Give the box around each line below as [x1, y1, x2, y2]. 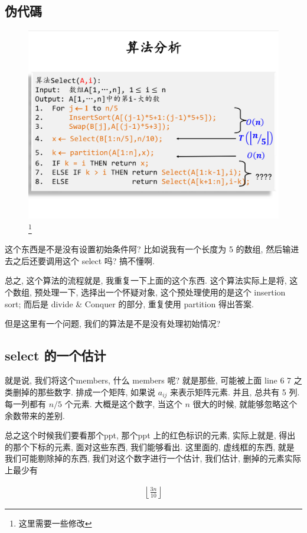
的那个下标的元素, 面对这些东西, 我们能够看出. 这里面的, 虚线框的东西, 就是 [5, 440, 295, 453]
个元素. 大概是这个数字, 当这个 [64, 398, 182, 410]
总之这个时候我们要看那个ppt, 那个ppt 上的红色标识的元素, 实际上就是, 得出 [5, 429, 296, 441]
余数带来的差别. [5, 409, 65, 421]
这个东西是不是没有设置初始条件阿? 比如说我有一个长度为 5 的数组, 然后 [5, 243, 283, 255]
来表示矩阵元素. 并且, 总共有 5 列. [170, 385, 300, 398]
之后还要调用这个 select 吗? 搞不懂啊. [12, 254, 155, 266]
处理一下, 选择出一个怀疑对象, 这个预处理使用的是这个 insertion [43, 286, 286, 298]
